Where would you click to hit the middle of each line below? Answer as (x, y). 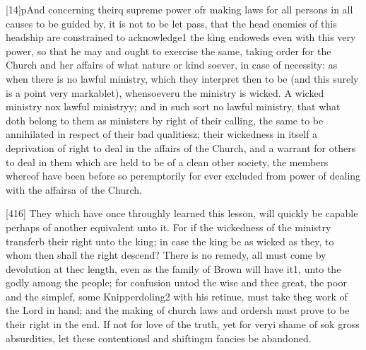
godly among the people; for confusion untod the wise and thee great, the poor (176, 282)
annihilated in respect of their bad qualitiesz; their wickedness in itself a (162, 134)
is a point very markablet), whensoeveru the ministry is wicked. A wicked (165, 92)
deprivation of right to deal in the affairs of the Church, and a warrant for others (181, 147)
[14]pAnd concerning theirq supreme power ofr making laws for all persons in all (179, 9)
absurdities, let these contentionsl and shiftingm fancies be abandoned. (159, 338)
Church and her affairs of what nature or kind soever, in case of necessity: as (172, 65)
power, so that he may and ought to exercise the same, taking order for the (169, 51)
